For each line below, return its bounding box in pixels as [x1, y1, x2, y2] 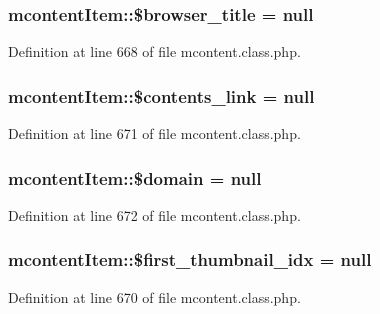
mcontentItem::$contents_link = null [8, 83, 315, 108]
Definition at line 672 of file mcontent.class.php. [8, 204, 301, 225]
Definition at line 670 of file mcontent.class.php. [8, 286, 301, 307]
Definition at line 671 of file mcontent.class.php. [8, 123, 301, 144]
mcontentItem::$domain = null [8, 165, 262, 190]
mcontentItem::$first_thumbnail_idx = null [8, 247, 372, 272]
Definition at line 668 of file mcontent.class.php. [8, 41, 301, 62]
